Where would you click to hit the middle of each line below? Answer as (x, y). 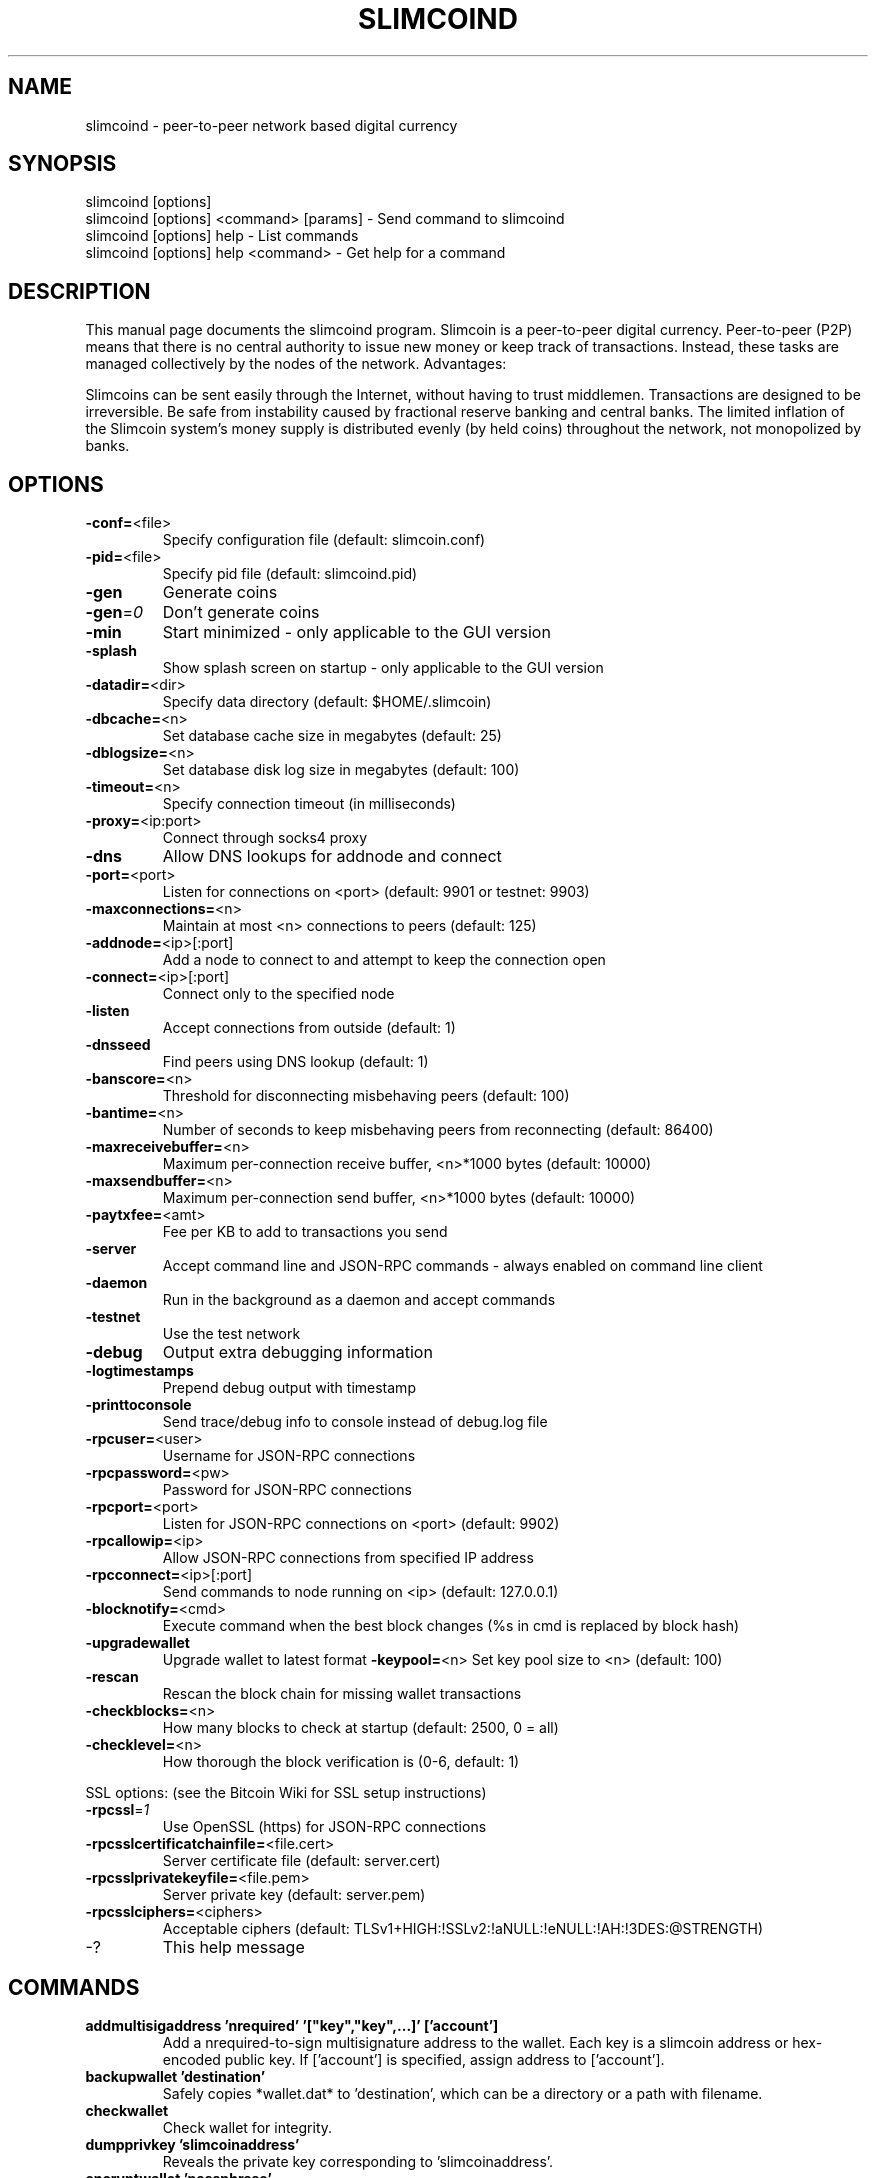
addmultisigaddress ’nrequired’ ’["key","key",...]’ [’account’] (292, 2025)
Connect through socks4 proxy (265, 838)
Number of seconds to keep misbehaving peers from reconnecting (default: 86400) (438, 1130)
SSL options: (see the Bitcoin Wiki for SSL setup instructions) (286, 1793)
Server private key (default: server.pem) (294, 1895)
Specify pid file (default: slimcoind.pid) (290, 574)
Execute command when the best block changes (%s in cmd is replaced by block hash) (451, 1626)
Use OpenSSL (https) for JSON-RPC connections (324, 1827)
